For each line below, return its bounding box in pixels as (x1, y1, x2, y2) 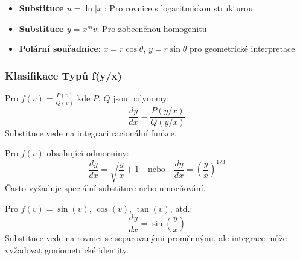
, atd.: (170, 201, 193, 214)
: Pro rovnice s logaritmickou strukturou (104, 2, 254, 14)
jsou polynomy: (113, 92, 170, 104)
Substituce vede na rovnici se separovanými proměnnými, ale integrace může (5, 231, 287, 244)
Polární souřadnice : (19, 42, 101, 55)
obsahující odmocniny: (46, 147, 129, 159)
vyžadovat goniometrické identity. (5, 243, 129, 256)
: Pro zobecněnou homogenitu (97, 22, 207, 34)
